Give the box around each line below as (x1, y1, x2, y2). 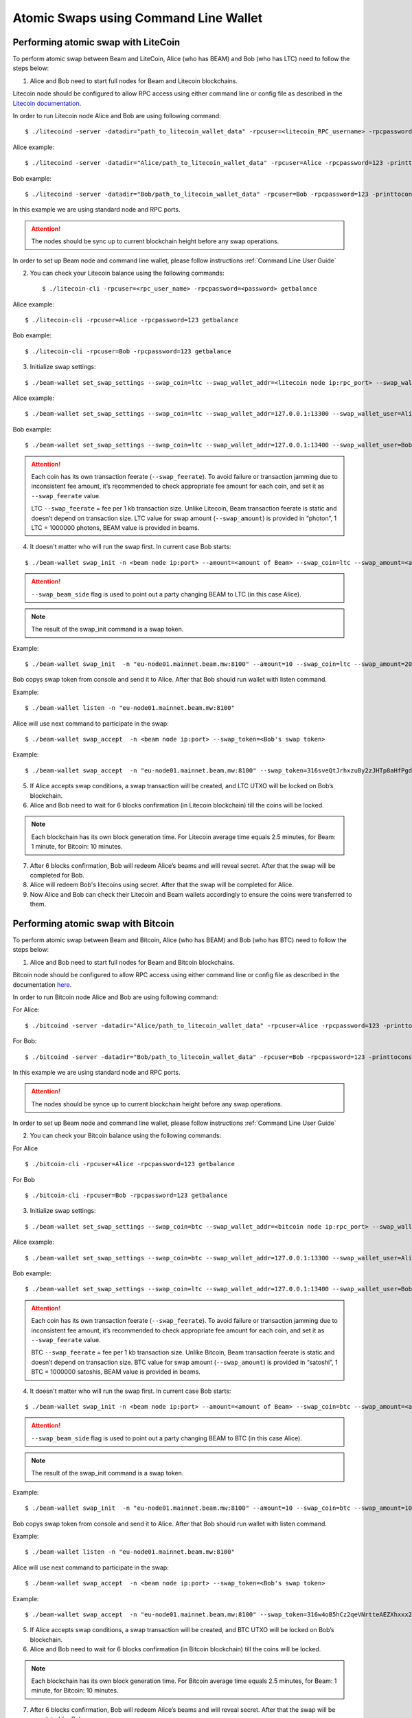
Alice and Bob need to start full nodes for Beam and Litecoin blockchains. (30, 76, 238, 85)
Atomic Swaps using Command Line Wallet (12, 10, 263, 25)
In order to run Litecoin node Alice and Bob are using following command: (12, 112, 221, 120)
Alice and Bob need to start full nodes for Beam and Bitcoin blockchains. (30, 958, 235, 966)
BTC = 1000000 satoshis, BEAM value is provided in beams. (31, 1368, 201, 1376)
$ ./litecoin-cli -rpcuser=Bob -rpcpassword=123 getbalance (25, 347, 231, 355)
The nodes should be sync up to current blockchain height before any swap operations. (31, 237, 279, 245)
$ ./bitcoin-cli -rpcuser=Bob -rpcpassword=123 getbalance (25, 1192, 228, 1199)
